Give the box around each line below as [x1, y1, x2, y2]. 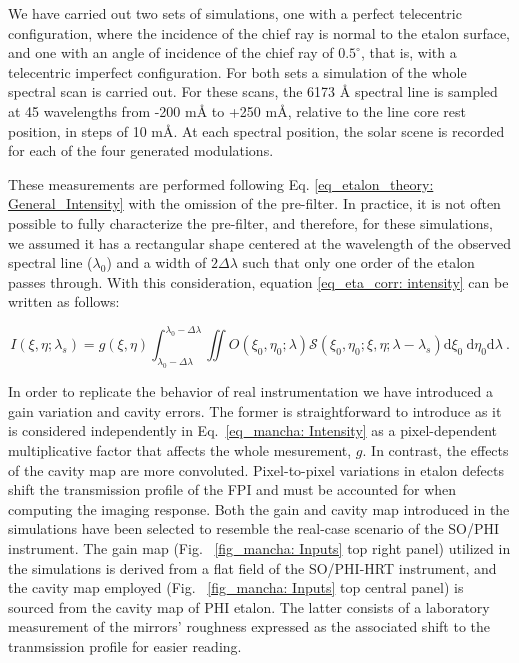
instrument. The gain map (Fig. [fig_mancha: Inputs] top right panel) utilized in [8, 537, 511, 558]
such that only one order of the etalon [242, 252, 475, 273]
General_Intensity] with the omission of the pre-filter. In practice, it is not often [8, 193, 501, 214]
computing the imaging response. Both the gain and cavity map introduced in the [8, 498, 510, 519]
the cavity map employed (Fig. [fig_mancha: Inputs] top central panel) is [8, 577, 464, 598]
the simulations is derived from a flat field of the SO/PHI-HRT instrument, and [8, 557, 497, 578]
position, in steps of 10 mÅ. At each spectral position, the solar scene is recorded [8, 120, 505, 141]
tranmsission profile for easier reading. [8, 635, 242, 656]
